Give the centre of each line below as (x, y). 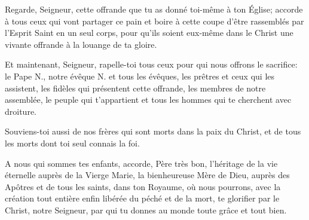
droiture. (21, 111)
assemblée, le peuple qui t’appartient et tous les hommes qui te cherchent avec (148, 100)
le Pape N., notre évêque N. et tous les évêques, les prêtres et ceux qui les (140, 76)
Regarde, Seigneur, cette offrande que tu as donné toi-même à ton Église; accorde (154, 9)
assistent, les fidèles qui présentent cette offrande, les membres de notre (135, 88)
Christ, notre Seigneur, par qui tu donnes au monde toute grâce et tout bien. (146, 210)
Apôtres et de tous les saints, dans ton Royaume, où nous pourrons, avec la (143, 186)
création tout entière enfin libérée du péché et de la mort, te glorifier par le (142, 198)
